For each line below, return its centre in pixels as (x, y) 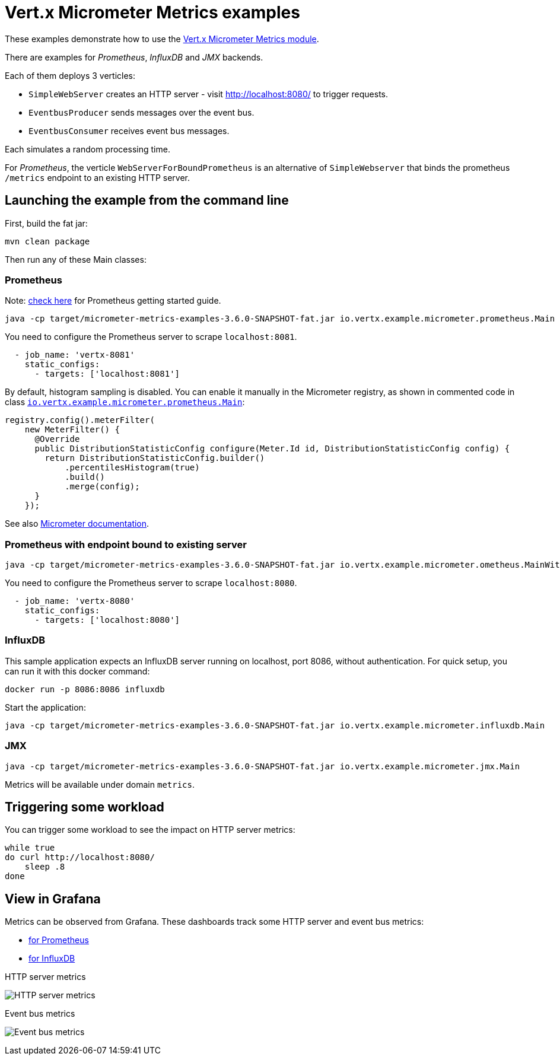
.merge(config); (102, 487)
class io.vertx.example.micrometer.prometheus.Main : (125, 402)
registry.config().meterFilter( (80, 420)
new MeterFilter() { (72, 430)
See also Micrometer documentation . (77, 524)
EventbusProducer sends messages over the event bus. (141, 112)
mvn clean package (47, 241)
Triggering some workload (85, 807)
